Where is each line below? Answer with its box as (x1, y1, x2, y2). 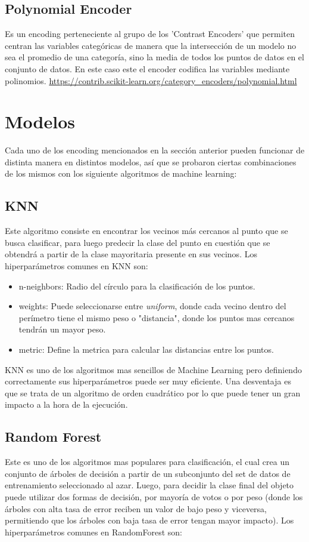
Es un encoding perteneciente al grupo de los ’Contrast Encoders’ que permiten (5, 27, 295, 40)
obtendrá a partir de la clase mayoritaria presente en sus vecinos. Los (5, 248, 257, 260)
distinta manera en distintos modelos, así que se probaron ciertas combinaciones (5, 155, 296, 168)
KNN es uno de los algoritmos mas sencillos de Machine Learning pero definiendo (5, 363, 302, 375)
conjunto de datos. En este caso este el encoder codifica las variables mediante (5, 62, 290, 75)
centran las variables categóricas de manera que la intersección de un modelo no (5, 39, 296, 51)
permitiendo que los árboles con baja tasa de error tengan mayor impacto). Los (5, 514, 294, 526)
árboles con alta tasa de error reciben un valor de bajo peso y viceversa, (5, 502, 267, 515)
